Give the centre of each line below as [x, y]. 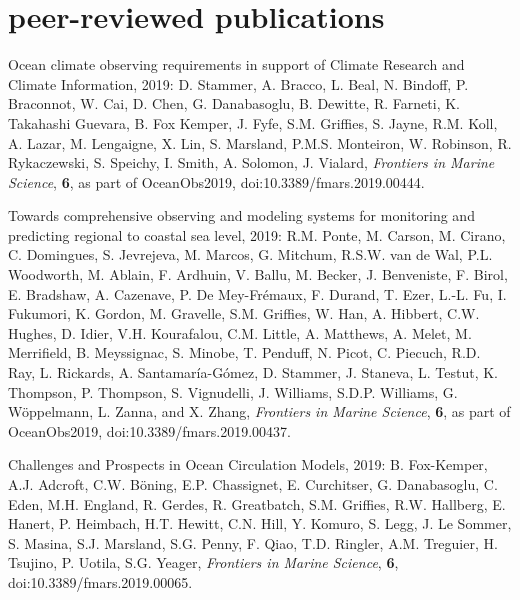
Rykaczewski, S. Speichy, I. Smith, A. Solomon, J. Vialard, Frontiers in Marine [251, 162]
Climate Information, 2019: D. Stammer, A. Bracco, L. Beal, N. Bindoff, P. [238, 83]
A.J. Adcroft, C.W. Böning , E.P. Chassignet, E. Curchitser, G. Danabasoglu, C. [253, 484]
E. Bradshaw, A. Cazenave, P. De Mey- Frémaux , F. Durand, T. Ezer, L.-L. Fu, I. [257, 293]
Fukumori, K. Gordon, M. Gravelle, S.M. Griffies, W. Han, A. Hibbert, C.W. [244, 313]
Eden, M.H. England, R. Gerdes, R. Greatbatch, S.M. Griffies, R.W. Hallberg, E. [257, 503]
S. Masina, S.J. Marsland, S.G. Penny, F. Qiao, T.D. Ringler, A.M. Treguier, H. [253, 542]
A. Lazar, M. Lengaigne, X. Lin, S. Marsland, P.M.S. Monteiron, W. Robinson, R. [260, 142]
